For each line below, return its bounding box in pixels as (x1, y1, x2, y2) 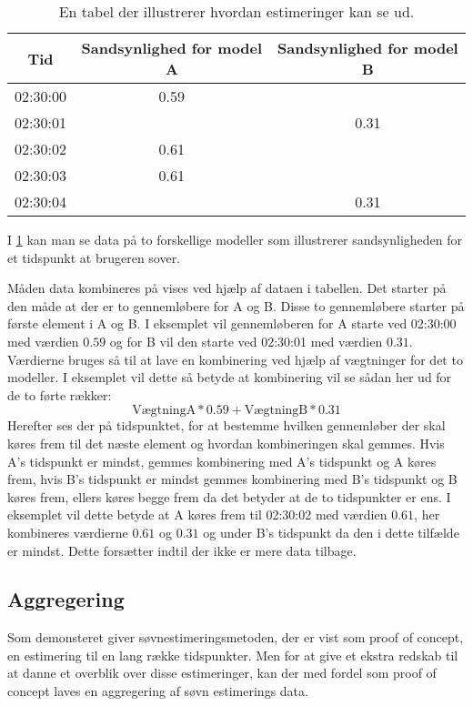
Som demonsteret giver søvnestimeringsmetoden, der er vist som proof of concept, (7, 628, 464, 647)
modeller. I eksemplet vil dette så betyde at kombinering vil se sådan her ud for (7, 368, 452, 387)
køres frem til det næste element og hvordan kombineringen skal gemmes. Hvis (7, 433, 445, 452)
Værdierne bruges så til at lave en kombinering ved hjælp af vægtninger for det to (7, 349, 463, 368)
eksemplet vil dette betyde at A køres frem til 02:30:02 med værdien (7, 505, 387, 524)
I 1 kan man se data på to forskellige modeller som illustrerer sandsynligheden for (7, 230, 463, 248)
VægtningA (132, 404, 196, 418)
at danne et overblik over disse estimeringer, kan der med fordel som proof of (7, 663, 437, 682)
